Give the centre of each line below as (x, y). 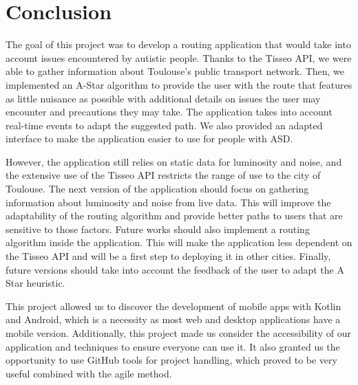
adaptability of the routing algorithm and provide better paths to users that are (174, 216)
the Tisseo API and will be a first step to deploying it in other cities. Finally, (168, 256)
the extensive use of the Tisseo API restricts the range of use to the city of (163, 175)
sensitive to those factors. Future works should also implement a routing (158, 229)
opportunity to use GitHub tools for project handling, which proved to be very (171, 360)
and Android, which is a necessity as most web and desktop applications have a (173, 319)
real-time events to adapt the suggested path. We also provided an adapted (164, 125)
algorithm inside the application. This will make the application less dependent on (179, 242)
